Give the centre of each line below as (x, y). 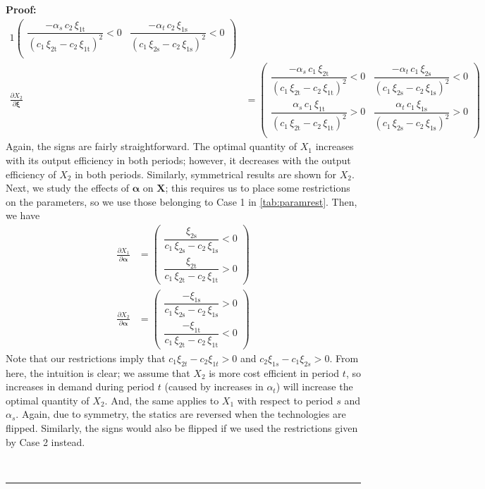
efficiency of (31, 174)
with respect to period (285, 400)
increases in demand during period (80, 386)
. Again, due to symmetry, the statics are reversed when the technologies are (181, 414)
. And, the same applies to (162, 400)
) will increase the (314, 386)
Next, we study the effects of (68, 188)
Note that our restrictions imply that (86, 358)
